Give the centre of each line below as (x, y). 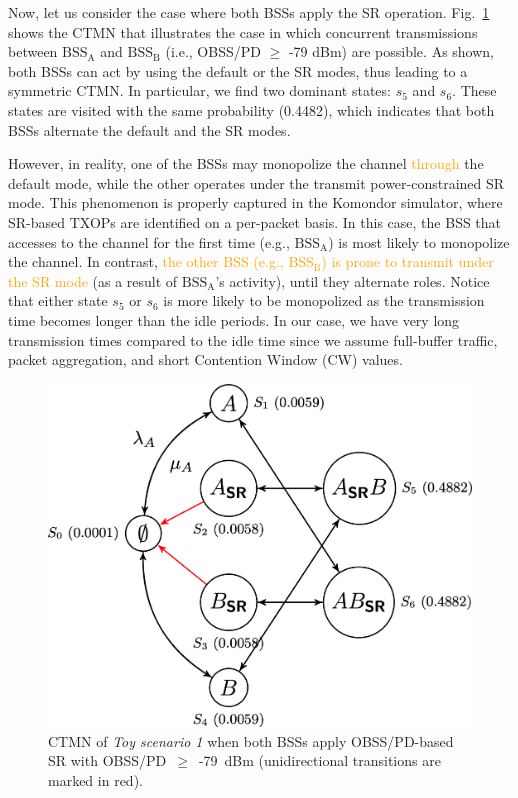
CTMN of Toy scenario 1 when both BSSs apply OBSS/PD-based (251, 740)
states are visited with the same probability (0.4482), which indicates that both (251, 109)
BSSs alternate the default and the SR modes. (149, 129)
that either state (58, 300)
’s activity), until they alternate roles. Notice (352, 280)
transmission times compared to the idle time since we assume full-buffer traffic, (253, 339)
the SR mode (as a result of (93, 280)
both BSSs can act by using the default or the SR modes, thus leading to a (238, 70)
